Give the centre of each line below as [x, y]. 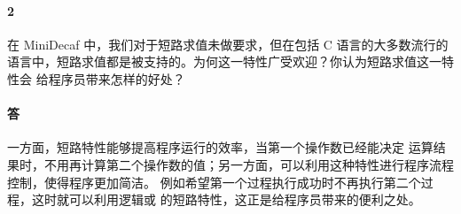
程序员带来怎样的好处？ [117, 78]
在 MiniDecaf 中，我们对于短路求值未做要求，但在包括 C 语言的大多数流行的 [228, 44]
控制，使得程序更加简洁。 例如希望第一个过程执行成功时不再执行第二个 [214, 182]
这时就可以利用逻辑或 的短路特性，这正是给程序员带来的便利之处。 [226, 199]
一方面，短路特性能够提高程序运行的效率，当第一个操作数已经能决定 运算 [220, 147]
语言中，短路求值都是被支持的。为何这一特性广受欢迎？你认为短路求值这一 [224, 61]
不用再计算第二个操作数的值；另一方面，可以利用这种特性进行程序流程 [249, 164]
